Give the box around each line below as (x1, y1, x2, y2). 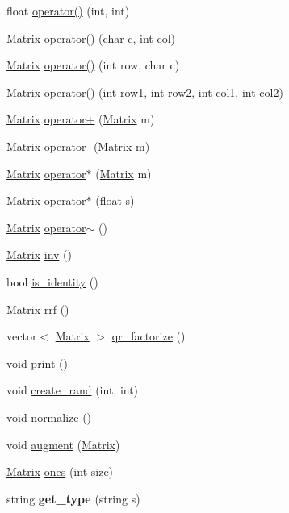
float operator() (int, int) (6, 2, 130, 19)
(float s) (95, 192, 135, 209)
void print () (6, 354, 68, 371)
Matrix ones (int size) (6, 463, 114, 480)
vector (6, 327, 37, 344)
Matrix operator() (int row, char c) (6, 56, 180, 73)
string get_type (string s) (6, 490, 140, 507)
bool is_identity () (6, 273, 98, 290)
